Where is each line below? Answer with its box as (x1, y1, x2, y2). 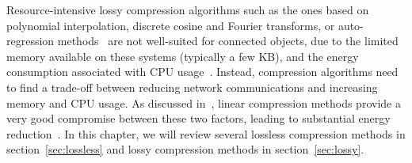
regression (6, 32, 55, 49)
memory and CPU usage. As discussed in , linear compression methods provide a (6, 94, 401, 111)
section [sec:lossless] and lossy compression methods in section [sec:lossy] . (6, 141, 364, 157)
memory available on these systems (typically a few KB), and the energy (6, 47, 359, 64)
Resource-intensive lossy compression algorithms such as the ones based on (6, 2, 369, 17)
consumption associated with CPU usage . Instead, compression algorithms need (6, 63, 399, 80)
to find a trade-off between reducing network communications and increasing (6, 78, 378, 95)
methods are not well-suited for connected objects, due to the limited (57, 32, 399, 49)
